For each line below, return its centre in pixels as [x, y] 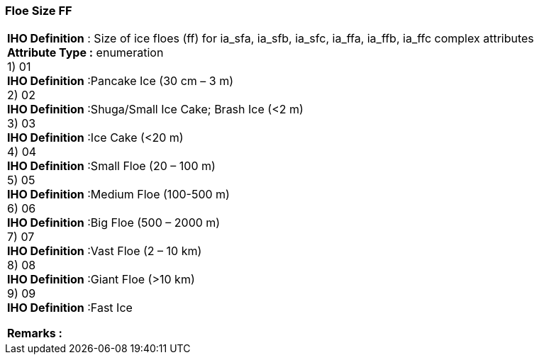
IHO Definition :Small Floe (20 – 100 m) [111, 166]
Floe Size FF [39, 11]
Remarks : [35, 333]
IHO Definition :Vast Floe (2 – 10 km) [105, 251]
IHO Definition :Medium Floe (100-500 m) [118, 195]
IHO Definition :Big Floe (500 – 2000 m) [114, 223]
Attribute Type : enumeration [85, 53]
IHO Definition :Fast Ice [70, 308]
